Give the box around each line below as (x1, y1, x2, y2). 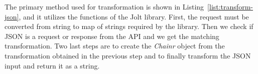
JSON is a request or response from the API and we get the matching (5, 30, 219, 41)
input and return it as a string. (5, 60, 100, 70)
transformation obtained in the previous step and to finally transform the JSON (5, 50, 251, 60)
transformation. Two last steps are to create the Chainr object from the (5, 40, 225, 51)
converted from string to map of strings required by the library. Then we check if (5, 21, 253, 31)
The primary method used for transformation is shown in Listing (5, 1, 204, 11)
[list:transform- (207, 1, 253, 11)
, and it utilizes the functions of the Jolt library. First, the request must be (19, 11, 249, 21)
